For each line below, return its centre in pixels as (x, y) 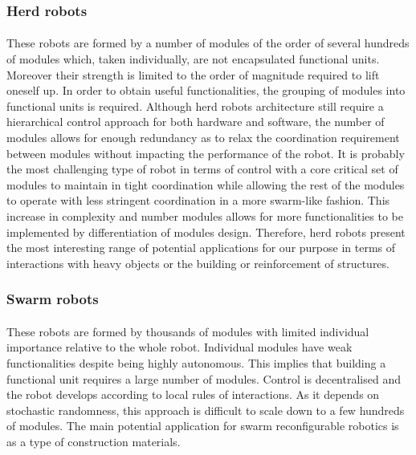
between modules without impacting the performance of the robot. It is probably (206, 153)
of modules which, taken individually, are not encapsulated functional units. (193, 59)
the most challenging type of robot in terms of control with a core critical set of (202, 169)
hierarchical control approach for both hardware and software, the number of (196, 122)
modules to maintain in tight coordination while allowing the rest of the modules (206, 184)
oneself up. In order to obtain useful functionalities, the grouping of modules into (206, 90)
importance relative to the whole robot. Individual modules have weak (179, 347)
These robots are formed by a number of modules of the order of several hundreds (208, 43)
